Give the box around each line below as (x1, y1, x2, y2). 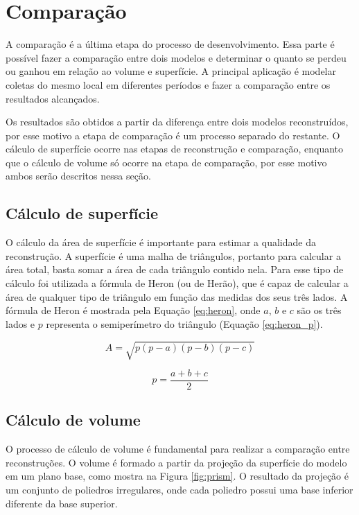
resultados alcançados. (6, 91, 100, 105)
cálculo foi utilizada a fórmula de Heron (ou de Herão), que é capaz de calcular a (6, 276, 349, 290)
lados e (6, 316, 35, 331)
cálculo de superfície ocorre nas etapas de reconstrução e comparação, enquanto (6, 141, 344, 156)
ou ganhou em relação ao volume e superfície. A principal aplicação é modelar (6, 64, 336, 78)
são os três (297, 303, 342, 317)
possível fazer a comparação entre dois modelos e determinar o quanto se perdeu (6, 50, 347, 64)
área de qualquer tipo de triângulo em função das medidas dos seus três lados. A (6, 289, 348, 304)
